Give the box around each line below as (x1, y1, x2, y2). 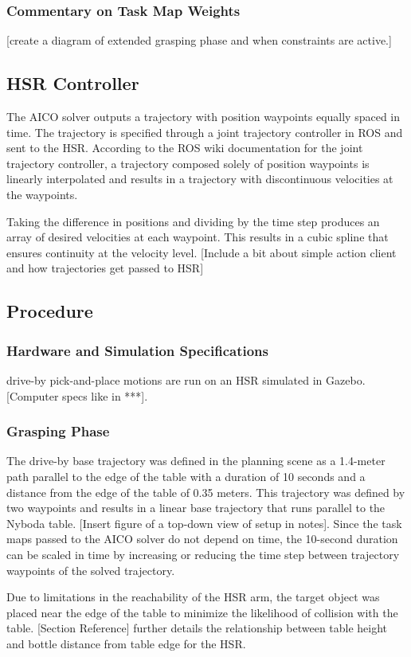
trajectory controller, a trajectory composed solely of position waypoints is (6, 154, 370, 171)
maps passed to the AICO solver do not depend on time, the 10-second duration (6, 530, 398, 547)
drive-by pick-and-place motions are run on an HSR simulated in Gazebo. (6, 371, 366, 388)
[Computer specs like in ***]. (6, 387, 148, 404)
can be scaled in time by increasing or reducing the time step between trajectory (6, 546, 400, 562)
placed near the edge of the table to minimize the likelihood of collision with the (6, 604, 398, 620)
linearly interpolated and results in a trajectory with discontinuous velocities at (6, 170, 393, 187)
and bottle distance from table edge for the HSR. (6, 635, 246, 651)
